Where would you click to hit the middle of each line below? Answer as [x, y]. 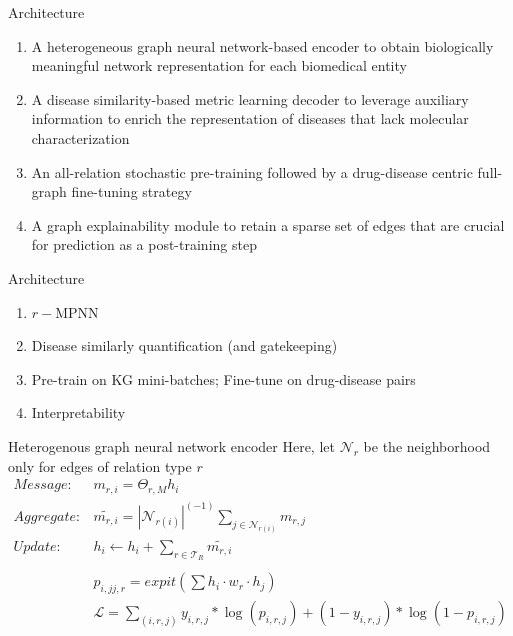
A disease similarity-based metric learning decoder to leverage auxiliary [250, 98]
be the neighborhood [427, 445]
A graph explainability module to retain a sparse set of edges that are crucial [268, 224]
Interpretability [78, 412]
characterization [80, 137]
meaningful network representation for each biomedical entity [219, 65]
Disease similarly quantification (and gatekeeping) [184, 345]
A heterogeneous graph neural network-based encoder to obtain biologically [262, 45]
